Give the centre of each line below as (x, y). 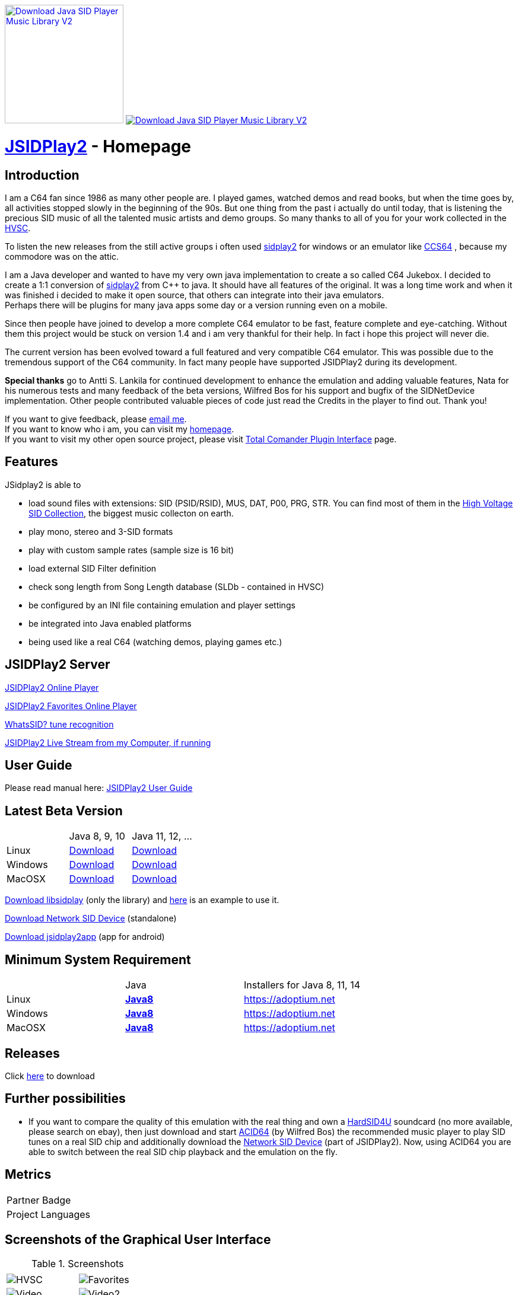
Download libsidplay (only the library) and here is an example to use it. (142, 900)
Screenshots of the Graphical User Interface (138, 1240)
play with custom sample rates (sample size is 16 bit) (131, 550)
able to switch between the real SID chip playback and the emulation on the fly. (183, 1152)
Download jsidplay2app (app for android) (85, 937)
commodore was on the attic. (62, 256)
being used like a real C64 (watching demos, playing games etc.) (155, 642)
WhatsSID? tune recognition (59, 724)
